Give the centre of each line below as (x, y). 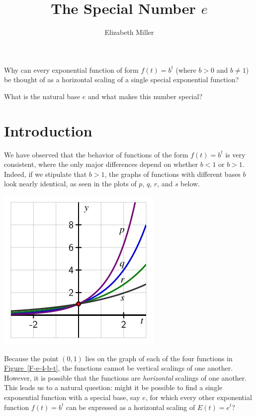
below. (190, 184)
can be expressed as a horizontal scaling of (130, 407)
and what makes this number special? (145, 96)
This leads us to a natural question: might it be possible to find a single (113, 387)
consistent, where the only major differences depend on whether (101, 164)
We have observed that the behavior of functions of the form (96, 154)
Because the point (31, 358)
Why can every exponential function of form (71, 69)
